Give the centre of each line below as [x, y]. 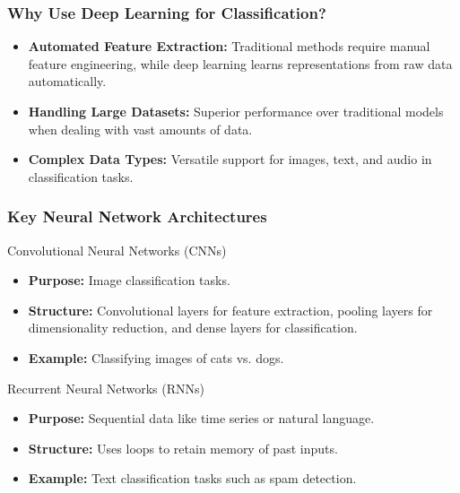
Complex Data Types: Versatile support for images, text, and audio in [230, 159]
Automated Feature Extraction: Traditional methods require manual [229, 46]
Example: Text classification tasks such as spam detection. [192, 478]
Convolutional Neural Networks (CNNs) [117, 250]
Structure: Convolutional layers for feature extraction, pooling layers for [230, 310]
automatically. [67, 81]
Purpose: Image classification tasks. [129, 280]
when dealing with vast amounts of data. [140, 129]
